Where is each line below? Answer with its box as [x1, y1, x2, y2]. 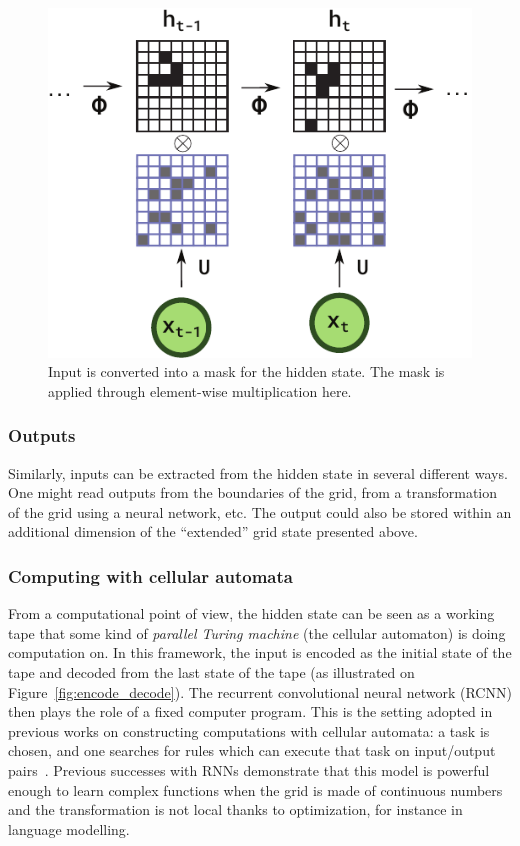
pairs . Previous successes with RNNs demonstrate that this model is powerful [8, 760, 490, 781]
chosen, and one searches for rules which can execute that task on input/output [8, 740, 496, 761]
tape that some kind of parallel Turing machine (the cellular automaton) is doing [8, 622, 506, 643]
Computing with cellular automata [8, 563, 293, 588]
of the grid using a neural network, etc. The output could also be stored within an [8, 501, 512, 522]
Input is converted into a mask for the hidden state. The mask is [48, 361, 445, 382]
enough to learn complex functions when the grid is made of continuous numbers [8, 779, 503, 800]
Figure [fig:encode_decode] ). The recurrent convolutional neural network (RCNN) [8, 681, 512, 702]
